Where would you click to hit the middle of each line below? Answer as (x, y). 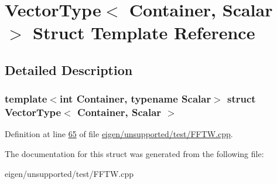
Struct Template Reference (144, 33)
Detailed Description (69, 69)
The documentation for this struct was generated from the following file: (134, 154)
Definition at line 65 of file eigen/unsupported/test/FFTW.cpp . (119, 134)
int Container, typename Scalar (135, 99)
